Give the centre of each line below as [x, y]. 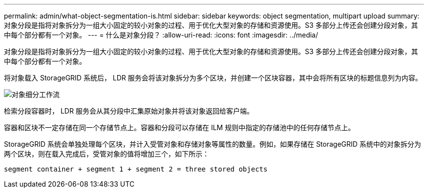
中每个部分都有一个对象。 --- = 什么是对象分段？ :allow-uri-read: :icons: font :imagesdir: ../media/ [161, 35]
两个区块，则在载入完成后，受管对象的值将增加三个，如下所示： [107, 154]
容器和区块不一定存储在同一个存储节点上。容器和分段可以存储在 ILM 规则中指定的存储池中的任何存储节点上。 [180, 127]
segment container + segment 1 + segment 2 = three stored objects [136, 169]
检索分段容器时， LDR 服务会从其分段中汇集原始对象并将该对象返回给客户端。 [129, 111]
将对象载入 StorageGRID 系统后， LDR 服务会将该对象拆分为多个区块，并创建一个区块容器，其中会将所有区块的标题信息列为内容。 [213, 78]
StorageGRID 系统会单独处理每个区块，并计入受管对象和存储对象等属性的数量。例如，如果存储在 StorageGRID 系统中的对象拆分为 [213, 144]
